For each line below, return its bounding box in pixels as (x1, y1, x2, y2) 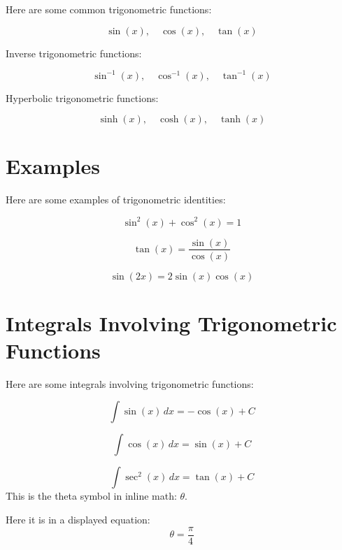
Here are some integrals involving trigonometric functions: (6, 376, 254, 391)
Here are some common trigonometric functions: (6, 2, 212, 16)
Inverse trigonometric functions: (6, 45, 142, 60)
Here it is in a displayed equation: (6, 512, 150, 527)
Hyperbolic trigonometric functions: (6, 90, 159, 105)
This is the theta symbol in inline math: (6, 489, 177, 503)
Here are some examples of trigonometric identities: (6, 192, 226, 207)
